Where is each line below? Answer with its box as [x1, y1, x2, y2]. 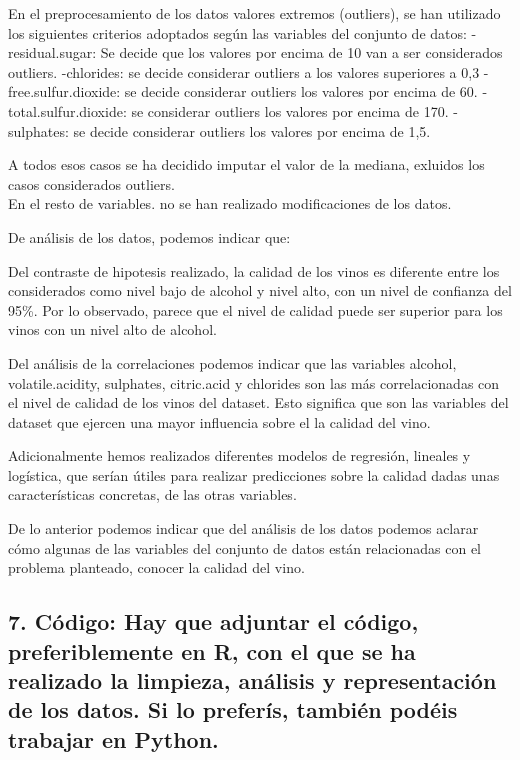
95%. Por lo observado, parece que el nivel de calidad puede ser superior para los [8, 299, 503, 320]
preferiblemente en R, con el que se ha [8, 635, 416, 666]
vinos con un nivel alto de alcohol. [8, 319, 217, 340]
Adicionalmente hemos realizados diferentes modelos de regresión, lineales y [8, 445, 471, 466]
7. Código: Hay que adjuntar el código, [8, 606, 419, 637]
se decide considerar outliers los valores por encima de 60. [124, 81, 478, 102]
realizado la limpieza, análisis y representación [8, 665, 497, 696]
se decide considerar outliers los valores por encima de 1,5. [73, 120, 431, 141]
